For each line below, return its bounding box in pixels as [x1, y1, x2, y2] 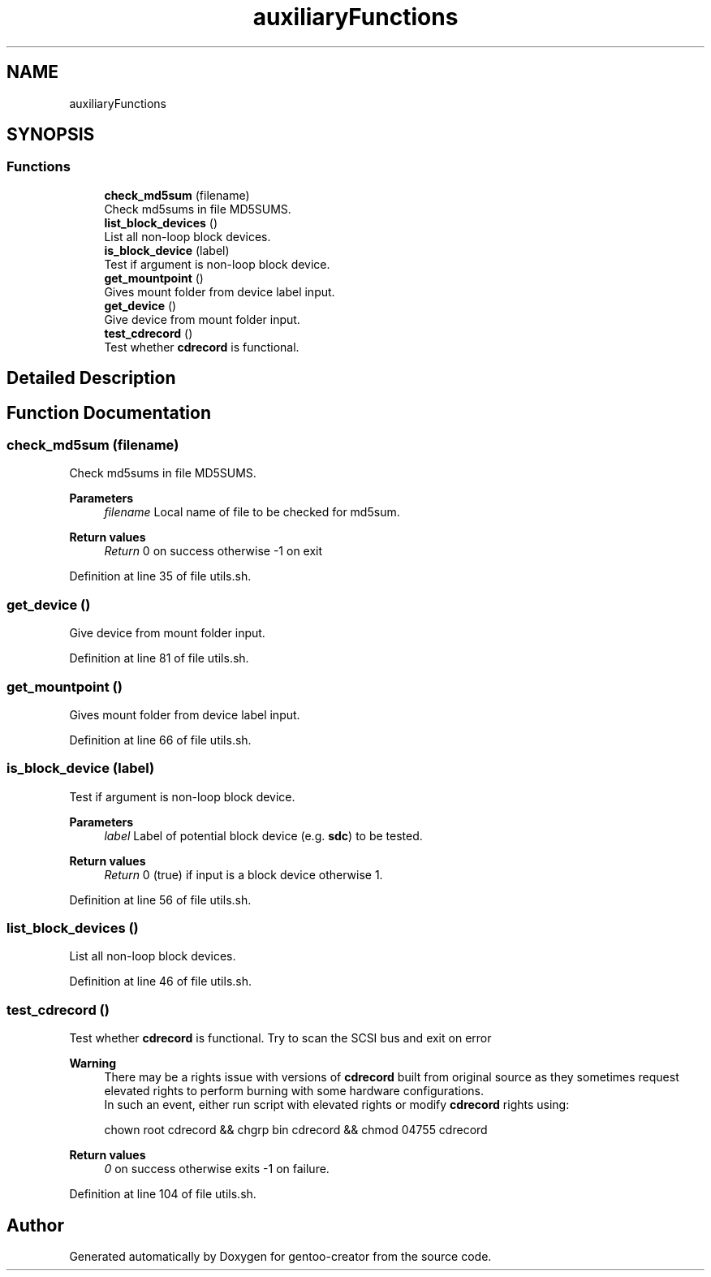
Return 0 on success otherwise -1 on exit [104, 544, 323, 559]
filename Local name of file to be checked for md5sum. [104, 505, 400, 520]
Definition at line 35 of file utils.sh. [69, 569, 252, 584]
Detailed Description [6, 368, 176, 389]
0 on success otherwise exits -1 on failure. [104, 1162, 330, 1176]
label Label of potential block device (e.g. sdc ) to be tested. [104, 828, 423, 843]
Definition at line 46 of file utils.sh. [69, 974, 252, 989]
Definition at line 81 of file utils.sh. [69, 651, 249, 666]
